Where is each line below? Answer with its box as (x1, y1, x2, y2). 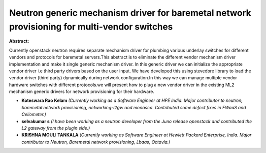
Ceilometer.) (21, 111, 46, 118)
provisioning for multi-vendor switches (9, 21, 173, 32)
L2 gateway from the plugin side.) (21, 125, 90, 131)
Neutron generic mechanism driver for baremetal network (9, 7, 251, 18)
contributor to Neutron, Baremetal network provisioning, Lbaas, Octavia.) (21, 139, 170, 145)
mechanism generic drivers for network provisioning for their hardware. (9, 89, 155, 94)
